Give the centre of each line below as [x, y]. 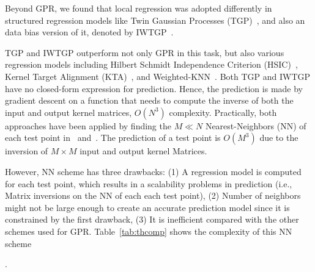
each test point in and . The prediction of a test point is [113, 138]
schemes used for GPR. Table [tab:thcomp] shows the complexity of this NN [149, 231]
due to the [279, 138]
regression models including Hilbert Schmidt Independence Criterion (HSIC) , [151, 64]
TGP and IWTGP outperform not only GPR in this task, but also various [145, 52]
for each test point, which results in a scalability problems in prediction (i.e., [149, 183]
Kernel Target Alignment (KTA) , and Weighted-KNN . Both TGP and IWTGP [158, 76]
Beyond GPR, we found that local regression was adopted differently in [139, 8]
